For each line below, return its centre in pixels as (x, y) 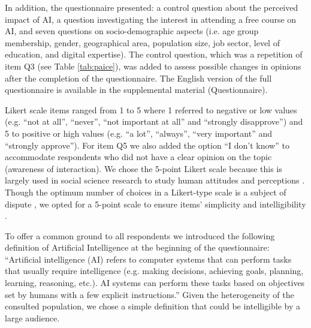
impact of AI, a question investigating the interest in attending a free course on (151, 19)
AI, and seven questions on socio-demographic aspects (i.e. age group (132, 31)
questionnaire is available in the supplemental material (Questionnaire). (136, 90)
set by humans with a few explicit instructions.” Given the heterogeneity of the (150, 294)
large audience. (32, 318)
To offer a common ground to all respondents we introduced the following (140, 235)
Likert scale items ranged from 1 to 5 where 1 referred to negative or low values (151, 109)
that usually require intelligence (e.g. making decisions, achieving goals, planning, (154, 271)
